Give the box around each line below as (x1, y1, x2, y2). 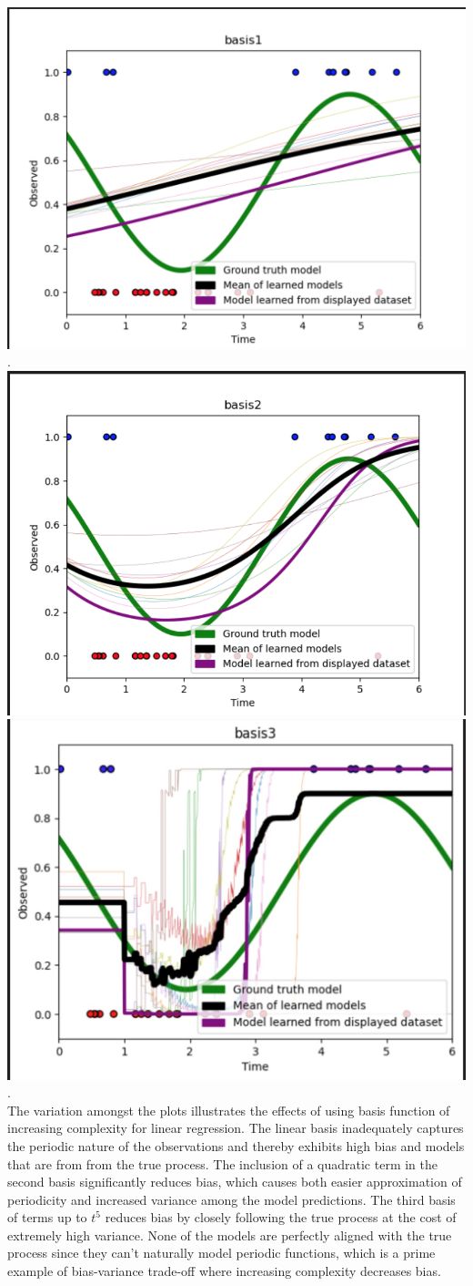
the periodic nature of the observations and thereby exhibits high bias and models (7, 1136, 465, 1155)
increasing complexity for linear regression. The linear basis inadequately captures (7, 1118, 464, 1137)
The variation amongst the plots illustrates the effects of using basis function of (7, 1100, 450, 1119)
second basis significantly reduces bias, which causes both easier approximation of (7, 1172, 462, 1191)
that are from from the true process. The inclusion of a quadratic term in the (7, 1154, 438, 1173)
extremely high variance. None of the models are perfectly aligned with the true (7, 1225, 452, 1244)
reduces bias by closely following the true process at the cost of (105, 1208, 457, 1227)
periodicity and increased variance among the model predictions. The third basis (7, 1189, 456, 1209)
